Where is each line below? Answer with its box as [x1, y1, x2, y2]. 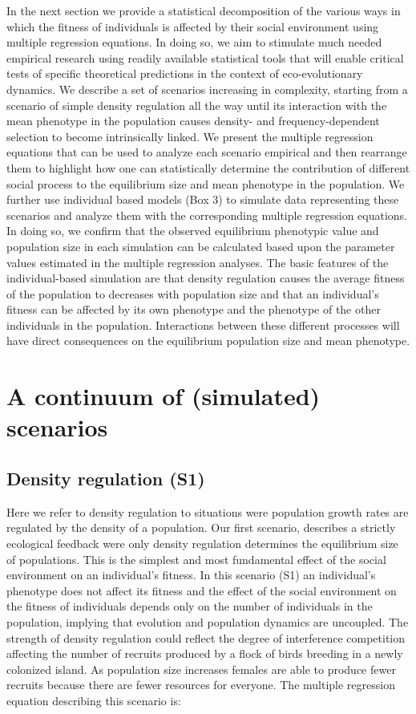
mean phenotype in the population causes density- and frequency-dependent [6, 112, 380, 129]
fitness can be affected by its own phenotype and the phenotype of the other [6, 301, 381, 318]
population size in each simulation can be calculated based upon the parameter [6, 237, 395, 254]
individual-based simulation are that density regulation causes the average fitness [6, 270, 405, 286]
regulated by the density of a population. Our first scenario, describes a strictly [6, 519, 396, 536]
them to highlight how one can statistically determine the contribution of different [6, 159, 410, 176]
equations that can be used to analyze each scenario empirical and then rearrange [6, 144, 407, 160]
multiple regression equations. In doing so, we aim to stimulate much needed [6, 34, 382, 51]
